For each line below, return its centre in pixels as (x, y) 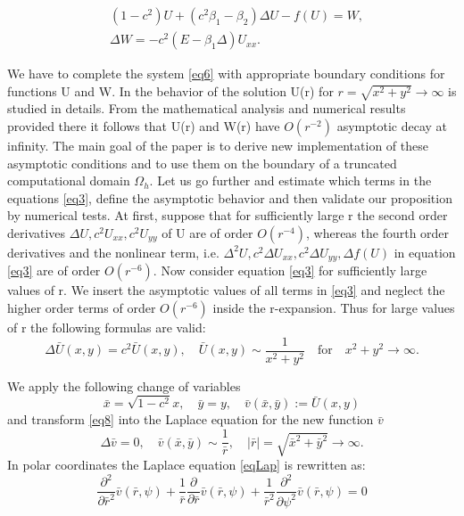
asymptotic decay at (392, 125)
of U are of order (207, 232)
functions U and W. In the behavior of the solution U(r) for (170, 90)
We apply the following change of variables (124, 385)
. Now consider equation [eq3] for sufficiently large (290, 270)
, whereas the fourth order (378, 232)
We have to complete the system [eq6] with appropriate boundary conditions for (226, 74)
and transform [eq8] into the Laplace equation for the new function (191, 419)
